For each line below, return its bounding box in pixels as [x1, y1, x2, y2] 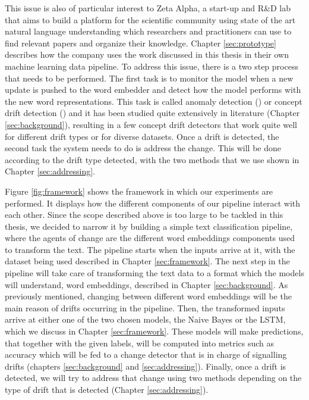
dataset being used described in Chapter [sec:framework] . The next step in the [5, 255, 290, 267]
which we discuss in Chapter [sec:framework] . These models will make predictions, [5, 325, 304, 337]
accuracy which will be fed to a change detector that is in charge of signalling [5, 348, 287, 361]
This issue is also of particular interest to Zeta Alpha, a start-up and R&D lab [5, 2, 291, 14]
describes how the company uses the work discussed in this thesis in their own [5, 48, 289, 61]
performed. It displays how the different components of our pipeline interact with [5, 196, 301, 209]
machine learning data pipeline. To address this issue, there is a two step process [5, 60, 298, 72]
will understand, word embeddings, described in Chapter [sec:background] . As [5, 278, 288, 290]
